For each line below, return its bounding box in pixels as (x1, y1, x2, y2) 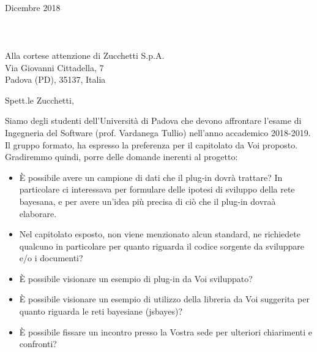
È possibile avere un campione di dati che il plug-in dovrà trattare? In (19, 170, 283, 183)
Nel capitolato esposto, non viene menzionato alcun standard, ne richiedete (19, 228, 300, 240)
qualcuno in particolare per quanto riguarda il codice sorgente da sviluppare (19, 239, 305, 252)
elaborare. (19, 207, 57, 220)
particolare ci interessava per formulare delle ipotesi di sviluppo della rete (19, 183, 295, 196)
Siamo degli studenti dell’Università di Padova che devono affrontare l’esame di (5, 114, 302, 127)
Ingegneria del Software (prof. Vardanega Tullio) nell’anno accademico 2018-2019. (5, 126, 311, 139)
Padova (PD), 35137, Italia (5, 73, 106, 86)
